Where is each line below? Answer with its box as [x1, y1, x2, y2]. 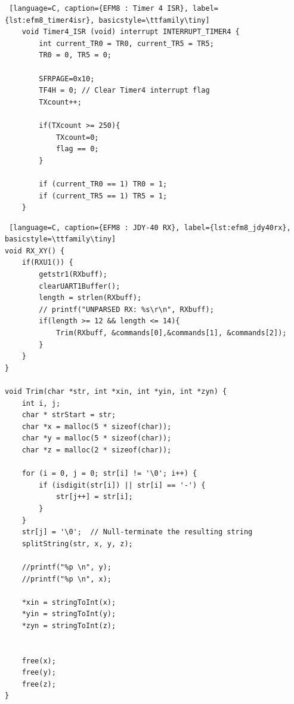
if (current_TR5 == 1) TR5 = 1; [39, 191, 168, 200]
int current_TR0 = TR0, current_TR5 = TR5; [39, 39, 214, 48]
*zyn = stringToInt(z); [21, 621, 116, 630]
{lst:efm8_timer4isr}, [5, 16, 95, 25]
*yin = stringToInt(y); [21, 610, 116, 619]
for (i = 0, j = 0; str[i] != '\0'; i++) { [21, 469, 197, 478]
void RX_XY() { [5, 246, 65, 255]
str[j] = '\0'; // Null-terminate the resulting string [21, 528, 253, 537]
